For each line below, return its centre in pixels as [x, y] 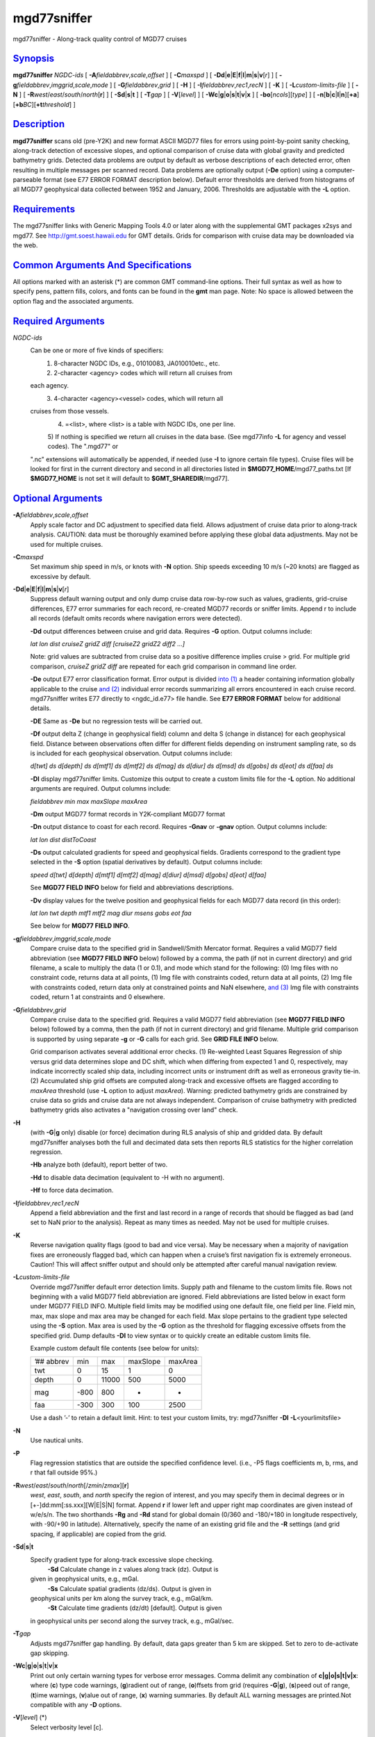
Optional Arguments [58, 499]
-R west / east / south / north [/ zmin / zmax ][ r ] [71, 1485]
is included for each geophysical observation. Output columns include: [131, 753]
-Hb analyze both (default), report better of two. [99, 1164]
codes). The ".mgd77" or [83, 446]
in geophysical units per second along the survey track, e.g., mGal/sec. [132, 1621]
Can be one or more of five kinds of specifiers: [97, 350]
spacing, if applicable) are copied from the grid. [98, 1534]
